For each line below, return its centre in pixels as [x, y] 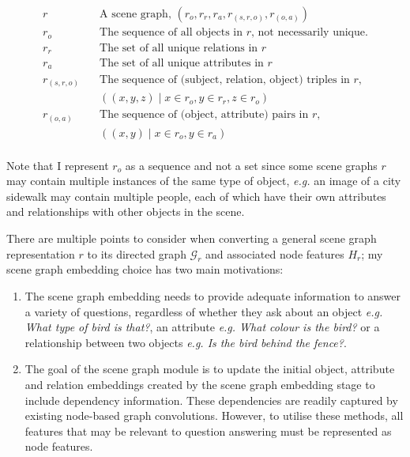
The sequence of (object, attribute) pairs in [204, 115]
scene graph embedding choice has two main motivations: [145, 269]
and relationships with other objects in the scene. [126, 212]
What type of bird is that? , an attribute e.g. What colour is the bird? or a [202, 327]
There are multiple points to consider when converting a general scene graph [192, 238]
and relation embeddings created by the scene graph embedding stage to [200, 384]
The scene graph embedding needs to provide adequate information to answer [213, 296]
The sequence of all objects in [171, 33]
